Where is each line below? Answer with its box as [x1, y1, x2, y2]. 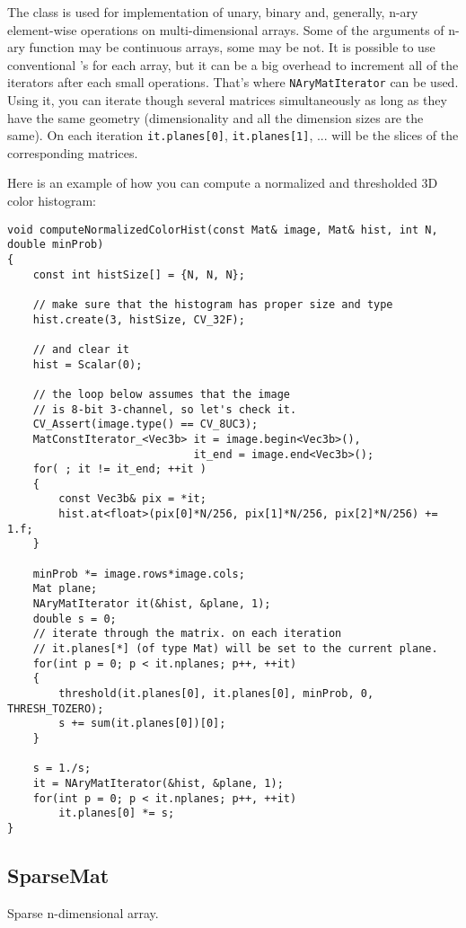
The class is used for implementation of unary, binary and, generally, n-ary [7, 3, 418, 21]
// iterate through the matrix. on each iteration [32, 627, 342, 641]
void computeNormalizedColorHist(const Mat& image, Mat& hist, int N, [7, 223, 438, 236]
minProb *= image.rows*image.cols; [32, 567, 245, 580]
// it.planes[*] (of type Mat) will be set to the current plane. [32, 642, 438, 656]
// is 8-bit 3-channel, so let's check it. [32, 402, 297, 416]
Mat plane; [32, 582, 98, 596]
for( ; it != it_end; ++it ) [32, 463, 207, 476]
